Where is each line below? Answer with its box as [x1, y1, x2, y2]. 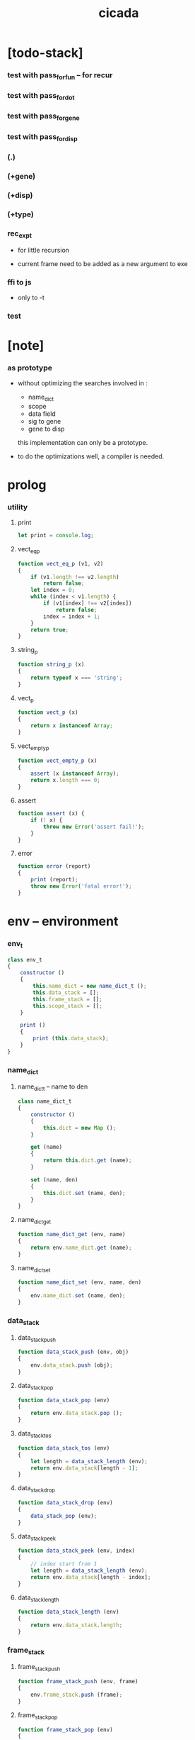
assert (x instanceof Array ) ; [30, 770, 119, 778]
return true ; [30, 626, 69, 633]
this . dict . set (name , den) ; [43, 1189, 126, 1196]
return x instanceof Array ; [30, 722, 113, 729]
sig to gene [28, 417, 61, 425]
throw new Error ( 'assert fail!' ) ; [43, 823, 145, 830]
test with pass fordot [7, 91, 76, 102]
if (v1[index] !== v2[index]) [43, 600, 132, 607]
